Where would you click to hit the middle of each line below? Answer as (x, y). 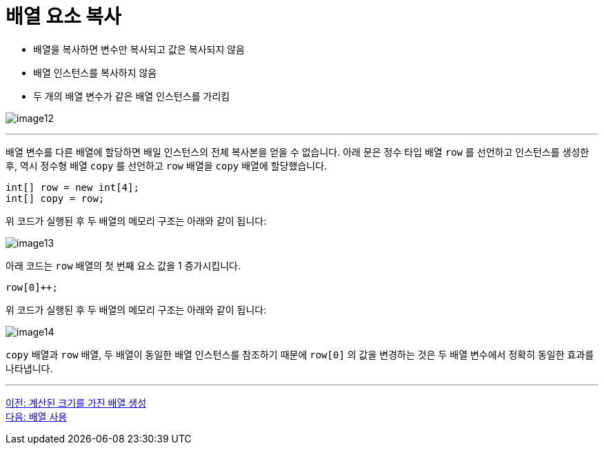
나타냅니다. (29, 368)
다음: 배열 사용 (37, 416)
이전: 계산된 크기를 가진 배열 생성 (76, 402)
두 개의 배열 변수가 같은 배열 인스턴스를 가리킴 (132, 96)
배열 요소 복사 (63, 17)
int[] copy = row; (55, 198)
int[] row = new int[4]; (72, 187)
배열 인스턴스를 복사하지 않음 (95, 72)
